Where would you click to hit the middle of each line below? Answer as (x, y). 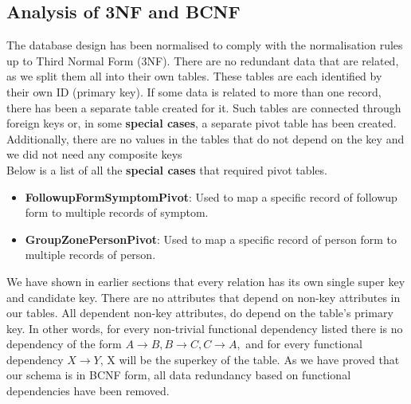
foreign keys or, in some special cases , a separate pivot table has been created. (202, 123)
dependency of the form (64, 344)
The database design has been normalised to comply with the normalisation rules (205, 45)
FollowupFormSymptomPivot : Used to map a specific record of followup (211, 196)
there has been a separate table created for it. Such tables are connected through (204, 107)
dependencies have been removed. (88, 391)
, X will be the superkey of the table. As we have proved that (250, 359)
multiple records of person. (90, 255)
